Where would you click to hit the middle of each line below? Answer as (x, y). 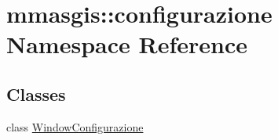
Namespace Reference (127, 44)
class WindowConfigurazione (75, 126)
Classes (36, 93)
